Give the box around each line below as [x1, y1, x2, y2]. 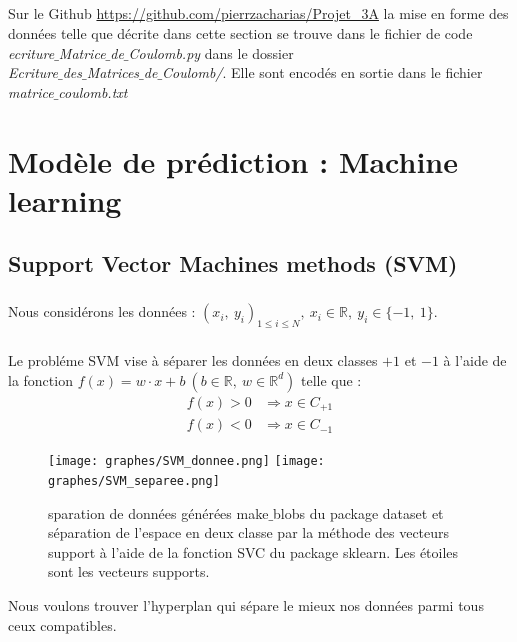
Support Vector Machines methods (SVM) [8, 248, 458, 279]
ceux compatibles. [8, 614, 117, 635]
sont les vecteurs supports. [48, 561, 210, 582]
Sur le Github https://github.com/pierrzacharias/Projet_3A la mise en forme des [8, 3, 509, 24]
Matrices [86, 62, 140, 83]
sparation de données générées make [48, 502, 269, 523]
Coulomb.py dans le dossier [128, 42, 294, 63]
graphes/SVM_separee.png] [48, 474, 220, 488]
